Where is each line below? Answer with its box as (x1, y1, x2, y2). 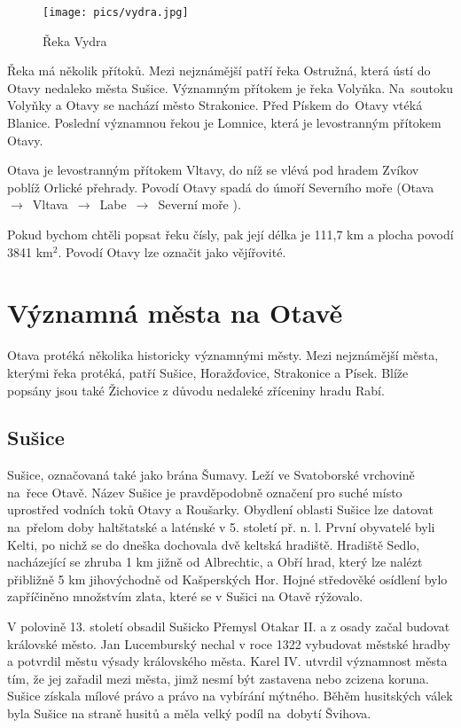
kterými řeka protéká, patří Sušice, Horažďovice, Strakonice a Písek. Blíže (7, 363, 409, 381)
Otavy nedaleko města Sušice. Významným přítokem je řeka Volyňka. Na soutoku (7, 78, 454, 97)
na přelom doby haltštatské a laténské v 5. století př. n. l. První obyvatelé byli (7, 518, 435, 536)
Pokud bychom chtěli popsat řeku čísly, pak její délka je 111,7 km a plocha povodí (7, 225, 454, 243)
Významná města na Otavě (7, 294, 343, 331)
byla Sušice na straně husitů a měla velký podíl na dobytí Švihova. (7, 704, 371, 723)
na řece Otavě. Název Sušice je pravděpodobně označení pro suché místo (7, 482, 402, 501)
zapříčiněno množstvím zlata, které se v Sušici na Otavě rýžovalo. (7, 587, 363, 606)
